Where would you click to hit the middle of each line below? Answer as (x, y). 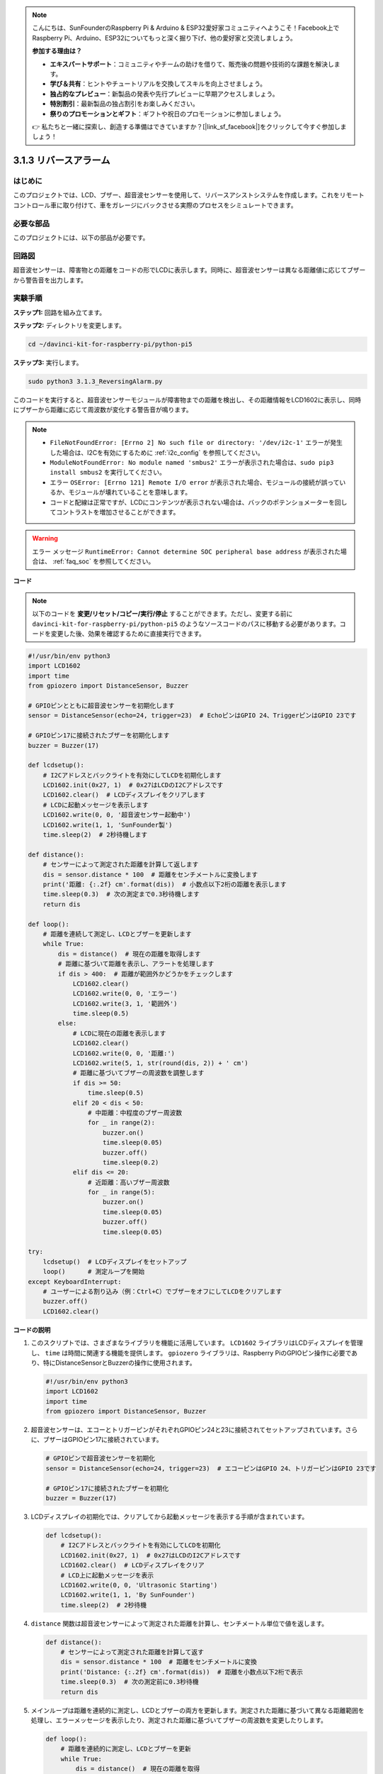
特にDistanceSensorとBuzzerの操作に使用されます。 (119, 1362)
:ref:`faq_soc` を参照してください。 (103, 561)
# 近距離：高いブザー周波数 (128, 1182)
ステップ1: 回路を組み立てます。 (59, 312)
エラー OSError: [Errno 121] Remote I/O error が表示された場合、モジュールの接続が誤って (195, 482)
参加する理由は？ (57, 51)
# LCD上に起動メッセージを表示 (107, 1575)
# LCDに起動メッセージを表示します (96, 805)
